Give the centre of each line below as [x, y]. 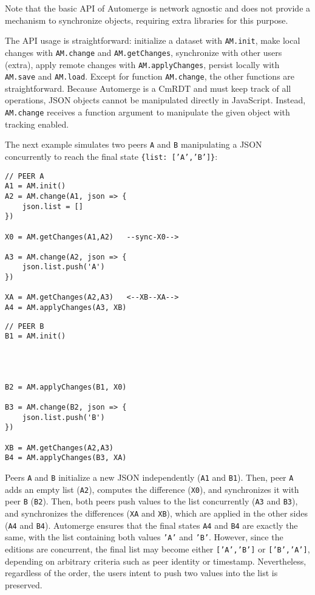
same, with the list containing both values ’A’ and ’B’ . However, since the [144, 537]
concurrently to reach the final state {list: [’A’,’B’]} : [111, 156]
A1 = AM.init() [36, 186]
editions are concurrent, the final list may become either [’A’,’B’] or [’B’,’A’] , [157, 549]
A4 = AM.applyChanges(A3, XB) [66, 308]
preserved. [24, 584]
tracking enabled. [37, 124]
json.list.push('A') [63, 267]
